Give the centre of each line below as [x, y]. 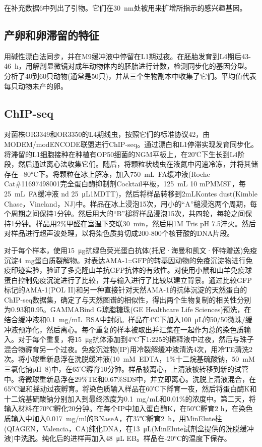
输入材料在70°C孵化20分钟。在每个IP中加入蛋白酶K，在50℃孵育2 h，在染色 [128, 408]
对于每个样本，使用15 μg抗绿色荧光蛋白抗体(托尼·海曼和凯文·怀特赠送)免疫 [131, 250]
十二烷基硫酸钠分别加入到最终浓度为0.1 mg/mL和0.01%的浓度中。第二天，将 [130, 398]
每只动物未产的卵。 [36, 86]
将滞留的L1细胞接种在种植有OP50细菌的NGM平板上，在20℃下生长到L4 [121, 154]
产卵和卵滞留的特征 [52, 35]
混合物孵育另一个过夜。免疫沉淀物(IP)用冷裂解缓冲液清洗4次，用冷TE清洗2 [128, 349]
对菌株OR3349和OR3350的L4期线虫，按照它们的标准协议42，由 [107, 134]
